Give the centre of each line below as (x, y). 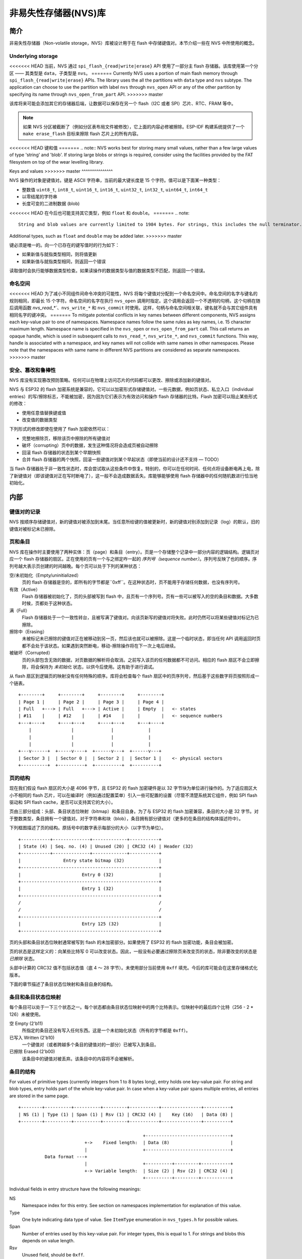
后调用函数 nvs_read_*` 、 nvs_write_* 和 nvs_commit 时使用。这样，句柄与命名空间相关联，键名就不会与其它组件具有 (133, 308)
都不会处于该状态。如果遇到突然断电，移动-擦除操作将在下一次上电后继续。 (100, 646)
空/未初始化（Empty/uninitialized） (45, 575)
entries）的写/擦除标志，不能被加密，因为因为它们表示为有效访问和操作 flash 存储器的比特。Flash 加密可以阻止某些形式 (133, 396)
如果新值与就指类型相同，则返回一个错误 (64, 261)
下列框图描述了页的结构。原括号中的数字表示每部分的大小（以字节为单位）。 (88, 828)
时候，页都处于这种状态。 (48, 603)
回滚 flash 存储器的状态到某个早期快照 (61, 452)
